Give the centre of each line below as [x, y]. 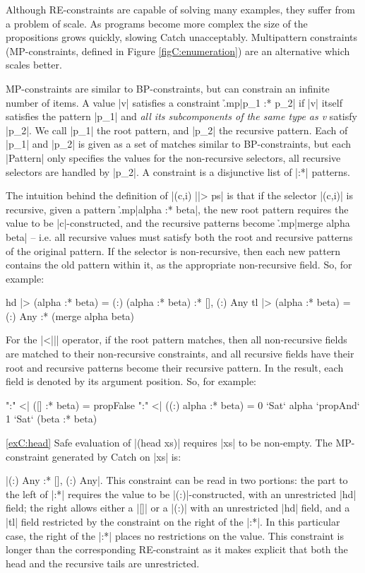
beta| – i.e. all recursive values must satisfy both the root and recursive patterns [179, 236]
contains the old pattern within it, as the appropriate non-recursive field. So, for [179, 265]
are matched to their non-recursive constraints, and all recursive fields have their [180, 354]
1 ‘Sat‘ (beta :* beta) [52, 419]
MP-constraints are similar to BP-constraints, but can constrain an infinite [168, 88]
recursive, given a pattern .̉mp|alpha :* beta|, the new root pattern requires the [177, 209]
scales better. [34, 65]
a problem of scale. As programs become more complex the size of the [157, 23]
